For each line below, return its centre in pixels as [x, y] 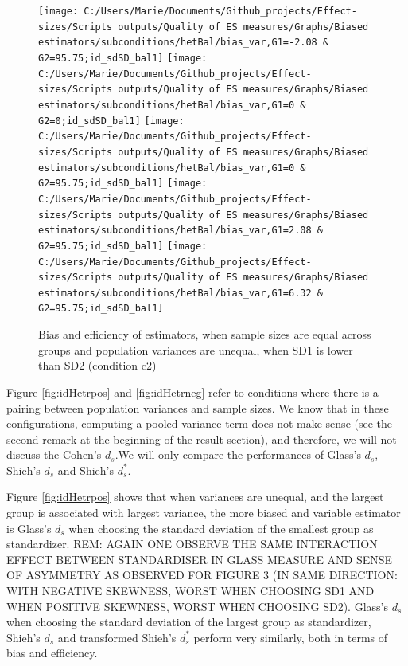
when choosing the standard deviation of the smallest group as [221, 528]
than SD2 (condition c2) [97, 365]
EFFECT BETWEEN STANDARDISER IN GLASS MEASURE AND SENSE [200, 559]
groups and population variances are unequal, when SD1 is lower [196, 349]
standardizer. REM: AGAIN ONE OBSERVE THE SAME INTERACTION [192, 544]
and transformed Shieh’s [117, 637]
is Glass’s [29, 528]
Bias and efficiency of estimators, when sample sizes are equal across [205, 334]
